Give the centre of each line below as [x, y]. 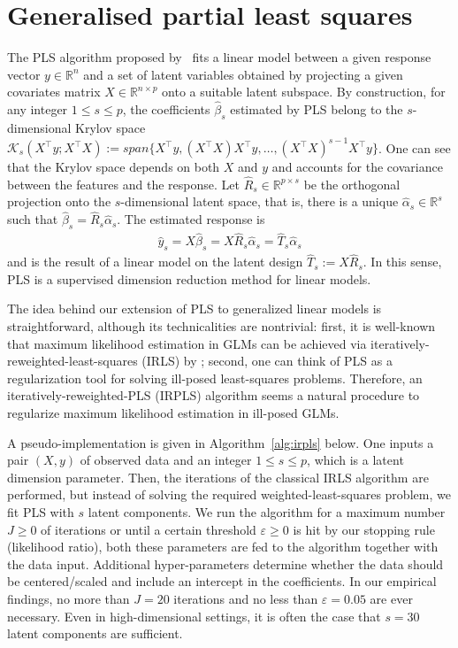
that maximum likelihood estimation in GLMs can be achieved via [187, 343]
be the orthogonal [352, 184]
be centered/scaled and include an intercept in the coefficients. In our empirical [222, 581]
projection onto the [59, 201]
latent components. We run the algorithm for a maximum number [267, 512]
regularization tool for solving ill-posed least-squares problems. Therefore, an [215, 378]
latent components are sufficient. [95, 633]
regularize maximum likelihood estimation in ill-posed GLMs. [173, 413]
